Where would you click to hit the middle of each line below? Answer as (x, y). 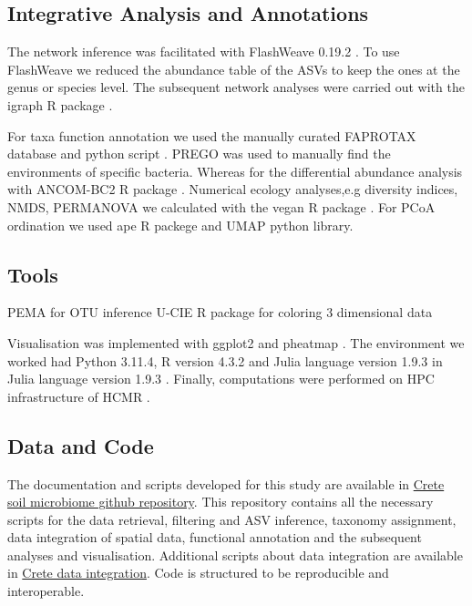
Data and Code (81, 445)
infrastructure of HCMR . (79, 396)
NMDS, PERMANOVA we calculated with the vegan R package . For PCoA (221, 206)
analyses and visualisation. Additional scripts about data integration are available (235, 555)
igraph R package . (60, 104)
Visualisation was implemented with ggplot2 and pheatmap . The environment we (236, 342)
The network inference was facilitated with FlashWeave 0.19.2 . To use (204, 51)
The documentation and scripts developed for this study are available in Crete (226, 483)
